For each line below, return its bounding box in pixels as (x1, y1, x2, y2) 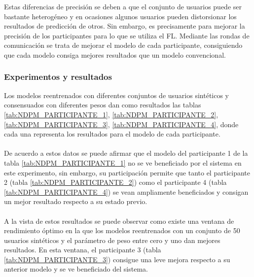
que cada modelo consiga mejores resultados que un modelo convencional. (4, 49, 226, 60)
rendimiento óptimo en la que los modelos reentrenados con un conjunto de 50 (4, 225, 240, 236)
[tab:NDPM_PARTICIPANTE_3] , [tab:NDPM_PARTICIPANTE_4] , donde (4, 119, 239, 129)
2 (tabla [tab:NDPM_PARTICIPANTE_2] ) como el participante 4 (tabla (4, 177, 227, 187)
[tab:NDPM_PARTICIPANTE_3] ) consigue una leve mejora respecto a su (4, 254, 230, 264)
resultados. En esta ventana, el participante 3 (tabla (4, 244, 161, 255)
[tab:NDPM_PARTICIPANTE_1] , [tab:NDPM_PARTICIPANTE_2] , (4, 109, 218, 119)
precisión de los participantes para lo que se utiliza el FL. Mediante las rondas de (4, 30, 250, 40)
